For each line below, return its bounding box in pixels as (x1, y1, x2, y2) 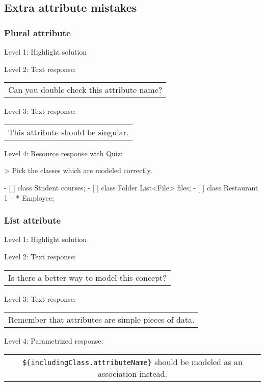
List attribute (4, 214, 61, 227)
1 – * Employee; (4, 192, 54, 203)
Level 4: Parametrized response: (4, 335, 103, 346)
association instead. (98, 367, 167, 379)
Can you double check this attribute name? (8, 84, 163, 96)
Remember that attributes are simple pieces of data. (8, 313, 195, 326)
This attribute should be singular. (8, 126, 129, 138)
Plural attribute (4, 26, 71, 39)
